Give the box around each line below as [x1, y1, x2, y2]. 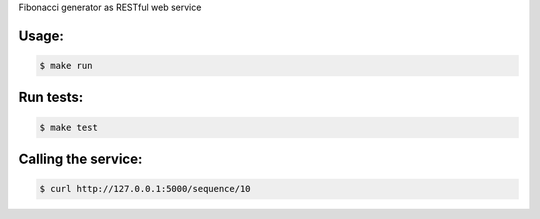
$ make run [39, 60, 93, 71]
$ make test [39, 121, 99, 133]
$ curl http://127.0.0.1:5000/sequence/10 [39, 183, 251, 195]
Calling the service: [18, 151, 143, 167]
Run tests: [18, 89, 84, 106]
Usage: [18, 27, 65, 44]
